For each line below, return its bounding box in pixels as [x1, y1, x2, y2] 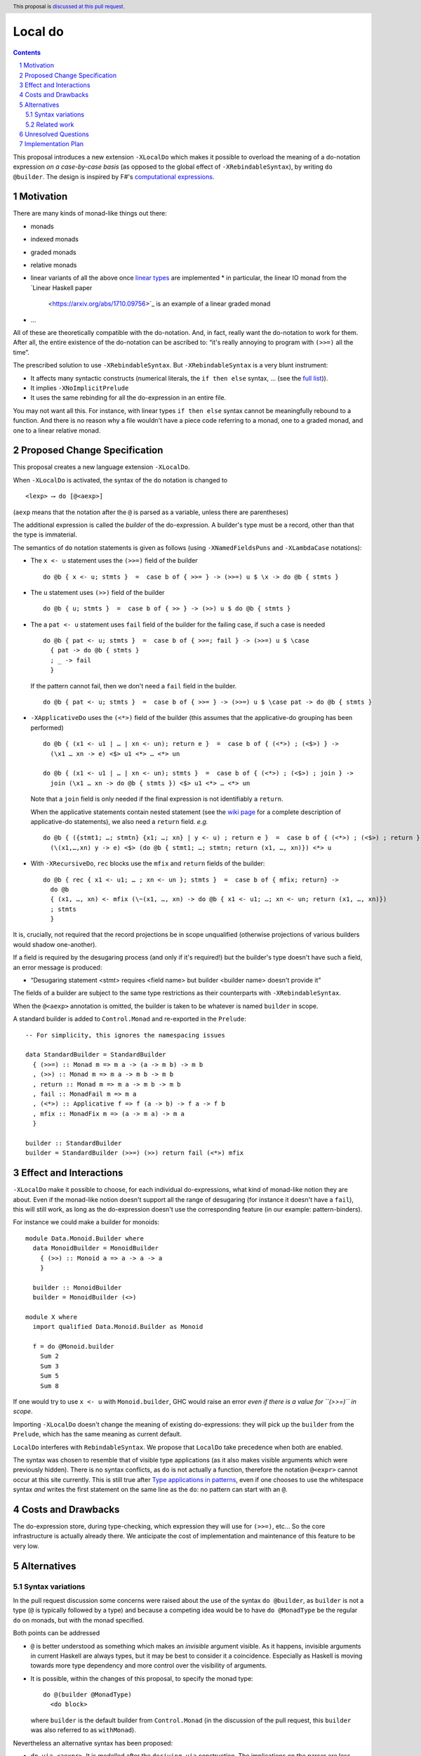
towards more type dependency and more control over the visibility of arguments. [30, 1661, 267, 1670]
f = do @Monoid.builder [32, 1342, 115, 1351]
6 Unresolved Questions [19, 130, 89, 138]
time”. [13, 348, 29, 356]
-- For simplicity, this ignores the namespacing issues [25, 1031, 226, 1039]
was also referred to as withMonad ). [30, 1726, 136, 1734]
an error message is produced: [13, 963, 102, 971]
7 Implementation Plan [19, 140, 84, 148]
